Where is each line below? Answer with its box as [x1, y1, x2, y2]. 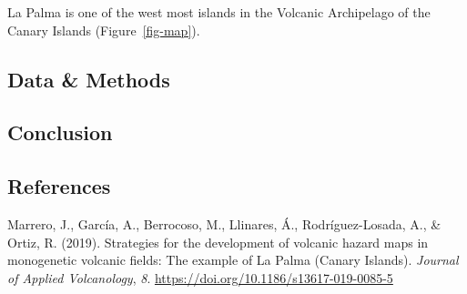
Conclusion [7, 118, 113, 147]
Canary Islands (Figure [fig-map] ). [7, 20, 200, 39]
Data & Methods [7, 65, 170, 93]
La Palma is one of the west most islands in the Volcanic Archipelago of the [7, 3, 431, 21]
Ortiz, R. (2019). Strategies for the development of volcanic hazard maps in [7, 232, 429, 251]
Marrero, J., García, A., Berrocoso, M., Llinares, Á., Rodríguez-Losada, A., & [7, 214, 442, 233]
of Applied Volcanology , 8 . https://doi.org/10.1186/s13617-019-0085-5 [7, 268, 393, 287]
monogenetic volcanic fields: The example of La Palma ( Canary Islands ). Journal [7, 250, 459, 269]
